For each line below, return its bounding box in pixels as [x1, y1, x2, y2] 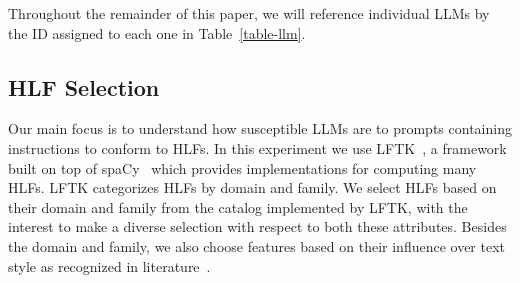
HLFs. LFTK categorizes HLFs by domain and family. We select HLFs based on [8, 177, 497, 198]
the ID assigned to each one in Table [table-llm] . [8, 22, 306, 43]
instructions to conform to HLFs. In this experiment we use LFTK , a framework [8, 137, 507, 158]
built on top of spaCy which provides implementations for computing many [8, 157, 477, 178]
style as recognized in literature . [8, 255, 211, 276]
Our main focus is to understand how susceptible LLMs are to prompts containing [8, 118, 512, 139]
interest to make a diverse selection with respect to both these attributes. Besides [8, 216, 507, 237]
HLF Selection [8, 71, 160, 102]
